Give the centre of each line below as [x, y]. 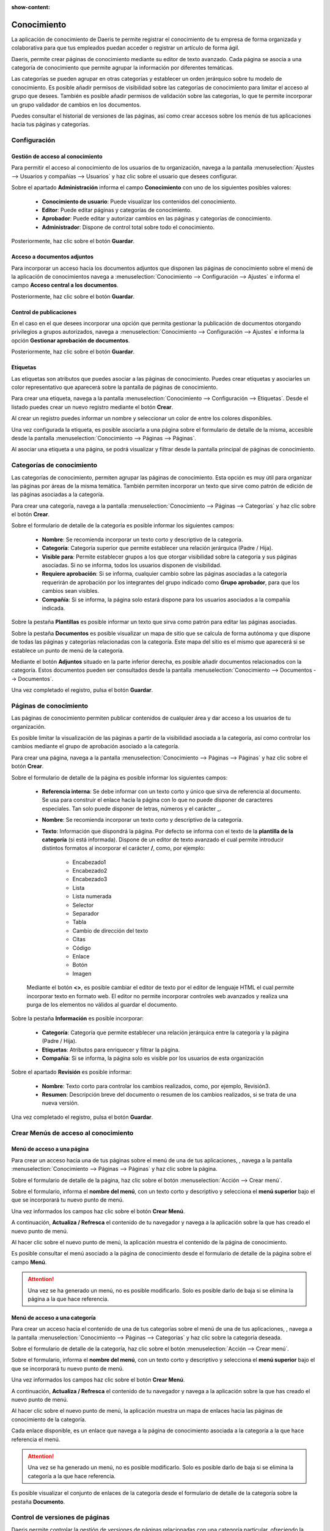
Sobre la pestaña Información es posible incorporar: [77, 1018]
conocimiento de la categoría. [49, 1419]
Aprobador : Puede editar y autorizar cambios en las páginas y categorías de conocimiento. [157, 219]
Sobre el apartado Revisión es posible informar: [72, 1072]
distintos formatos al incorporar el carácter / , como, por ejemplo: [123, 848]
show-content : [31, 7]
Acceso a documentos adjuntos [53, 257]
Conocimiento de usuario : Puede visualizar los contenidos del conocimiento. [139, 201]
